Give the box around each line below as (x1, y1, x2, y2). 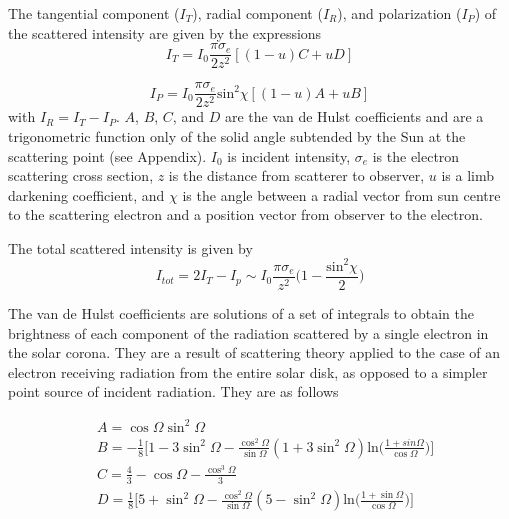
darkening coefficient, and (8, 184, 165, 205)
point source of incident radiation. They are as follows (8, 381, 339, 402)
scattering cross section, (8, 165, 154, 186)
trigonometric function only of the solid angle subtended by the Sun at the (8, 125, 466, 146)
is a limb (441, 165, 494, 186)
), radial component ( (192, 3, 323, 23)
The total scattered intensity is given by (8, 237, 253, 258)
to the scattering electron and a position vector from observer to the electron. (8, 204, 483, 225)
